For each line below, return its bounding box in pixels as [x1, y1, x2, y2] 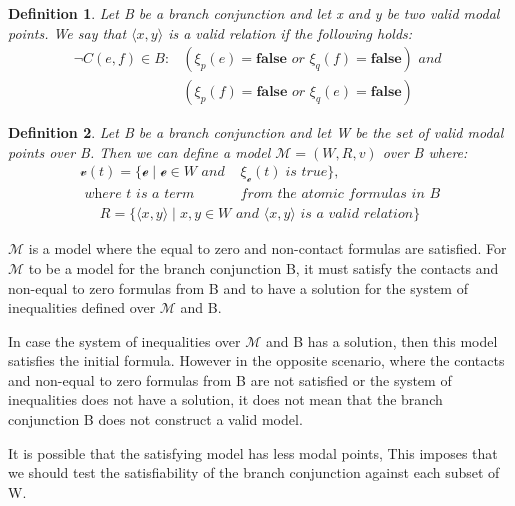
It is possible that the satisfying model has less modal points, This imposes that [8, 442, 498, 463]
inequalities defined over [8, 297, 156, 318]
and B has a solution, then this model [265, 330, 498, 351]
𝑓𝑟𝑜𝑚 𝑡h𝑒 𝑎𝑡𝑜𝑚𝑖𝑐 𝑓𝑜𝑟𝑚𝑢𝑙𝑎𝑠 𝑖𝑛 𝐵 [240, 187, 441, 202]
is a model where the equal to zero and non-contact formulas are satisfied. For [28, 238, 507, 259]
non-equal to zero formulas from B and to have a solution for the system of [8, 277, 468, 298]
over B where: [382, 141, 468, 162]
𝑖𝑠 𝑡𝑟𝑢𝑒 [285, 165, 328, 180]
